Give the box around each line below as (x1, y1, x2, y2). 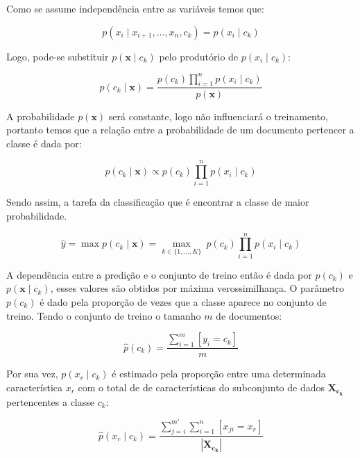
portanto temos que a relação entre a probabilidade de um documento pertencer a (6, 122, 354, 137)
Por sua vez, (6, 366, 58, 381)
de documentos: (216, 308, 282, 322)
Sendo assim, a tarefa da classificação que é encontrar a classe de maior (6, 195, 309, 209)
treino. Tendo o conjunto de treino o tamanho (6, 308, 201, 322)
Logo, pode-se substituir (6, 49, 109, 63)
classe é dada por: (6, 136, 82, 150)
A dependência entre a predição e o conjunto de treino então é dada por (6, 267, 312, 281)
